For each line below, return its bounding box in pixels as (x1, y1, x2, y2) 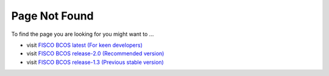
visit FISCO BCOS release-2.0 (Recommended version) (26, 50, 164, 57)
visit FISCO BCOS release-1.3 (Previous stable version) (26, 58, 164, 66)
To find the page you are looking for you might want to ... (11, 30, 154, 38)
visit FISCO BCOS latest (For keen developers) (26, 41, 143, 49)
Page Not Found (11, 9, 94, 22)
